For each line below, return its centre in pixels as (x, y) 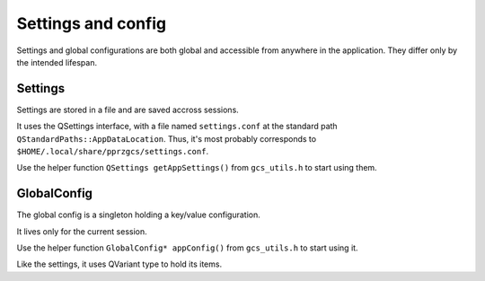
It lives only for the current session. (82, 231)
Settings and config (91, 23)
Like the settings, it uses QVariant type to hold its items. (119, 264)
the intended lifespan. (57, 62)
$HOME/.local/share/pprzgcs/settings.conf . (113, 152)
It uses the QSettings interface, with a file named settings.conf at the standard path (177, 127)
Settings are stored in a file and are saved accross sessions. (128, 110)
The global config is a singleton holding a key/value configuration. (138, 215)
